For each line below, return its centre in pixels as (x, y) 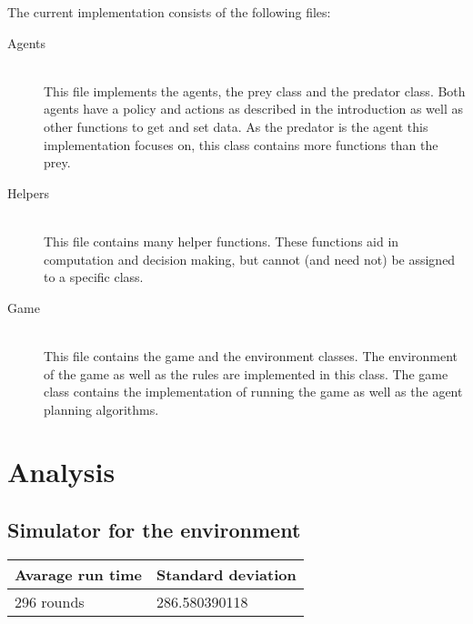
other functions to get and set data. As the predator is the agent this (236, 126)
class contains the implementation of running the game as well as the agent (253, 392)
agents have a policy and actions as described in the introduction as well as (253, 109)
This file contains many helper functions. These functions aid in (221, 241)
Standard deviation (226, 574)
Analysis (61, 472)
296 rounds (50, 601)
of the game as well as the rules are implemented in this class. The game (246, 373)
